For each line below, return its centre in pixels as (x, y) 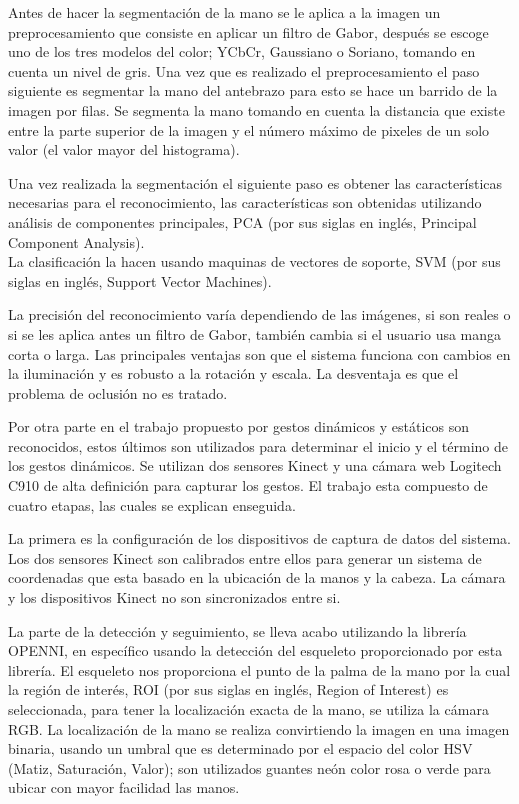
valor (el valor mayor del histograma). (124, 149)
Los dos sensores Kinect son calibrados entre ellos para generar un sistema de (245, 557)
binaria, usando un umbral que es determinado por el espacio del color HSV (240, 748)
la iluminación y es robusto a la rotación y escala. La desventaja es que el (233, 373)
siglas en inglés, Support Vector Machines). (140, 280)
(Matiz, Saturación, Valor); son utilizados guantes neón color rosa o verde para (249, 767)
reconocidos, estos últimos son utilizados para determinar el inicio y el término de (258, 445)
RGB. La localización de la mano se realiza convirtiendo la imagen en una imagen (259, 728)
